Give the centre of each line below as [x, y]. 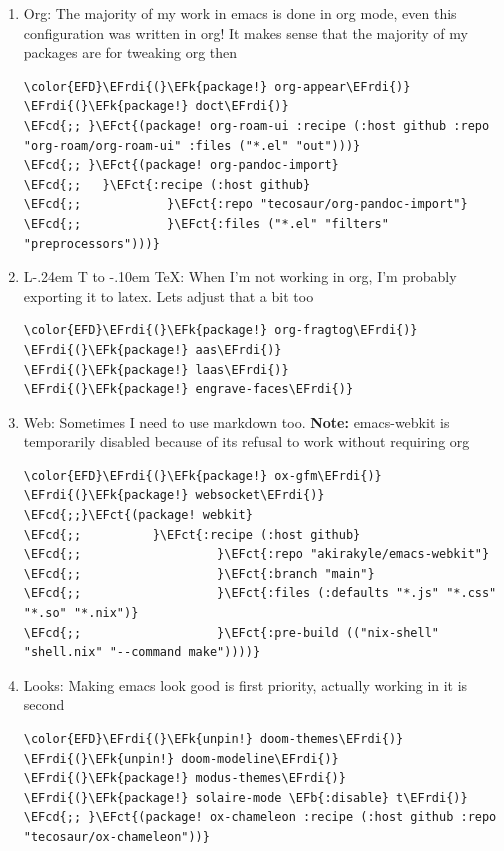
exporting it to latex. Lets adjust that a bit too [168, 295]
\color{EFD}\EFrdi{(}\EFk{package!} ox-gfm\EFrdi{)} [202, 475]
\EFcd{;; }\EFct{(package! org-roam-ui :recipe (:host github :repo [256, 125]
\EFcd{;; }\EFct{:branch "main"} [199, 573]
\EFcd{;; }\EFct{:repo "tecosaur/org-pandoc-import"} [245, 204]
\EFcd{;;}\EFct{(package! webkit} [138, 515]
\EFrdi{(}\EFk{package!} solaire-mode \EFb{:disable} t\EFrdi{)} [245, 797]
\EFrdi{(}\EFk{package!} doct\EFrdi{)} [156, 106]
